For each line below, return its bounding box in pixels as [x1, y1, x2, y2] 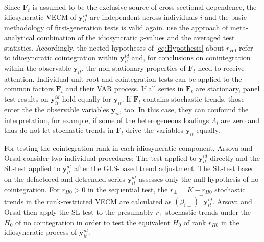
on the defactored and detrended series [4, 174, 126, 184]
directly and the [210, 152, 260, 163]
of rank [183, 216, 206, 227]
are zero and [221, 114, 260, 125]
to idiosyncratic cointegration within [4, 52, 118, 63]
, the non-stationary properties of [82, 62, 186, 73]
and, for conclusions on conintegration [131, 52, 251, 63]
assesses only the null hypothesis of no [139, 174, 259, 184]
